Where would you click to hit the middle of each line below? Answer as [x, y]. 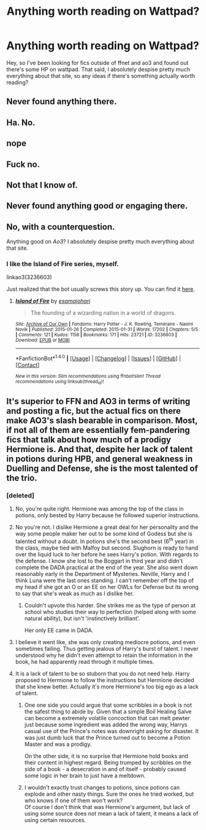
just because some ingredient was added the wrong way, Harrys [106, 724]
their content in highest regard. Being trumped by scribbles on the [108, 763]
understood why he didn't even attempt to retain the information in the [104, 655]
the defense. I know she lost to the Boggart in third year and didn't [99, 561]
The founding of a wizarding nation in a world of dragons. [103, 313]
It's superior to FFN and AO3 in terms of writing [98, 401]
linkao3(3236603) [29, 277]
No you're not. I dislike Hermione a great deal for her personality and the [107, 527]
